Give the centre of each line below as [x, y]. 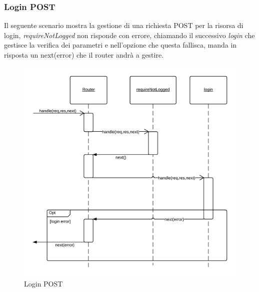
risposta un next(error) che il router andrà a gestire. [84, 55]
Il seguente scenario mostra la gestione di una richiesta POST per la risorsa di [124, 25]
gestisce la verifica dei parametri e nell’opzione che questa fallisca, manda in [120, 45]
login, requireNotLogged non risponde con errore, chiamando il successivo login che [129, 35]
